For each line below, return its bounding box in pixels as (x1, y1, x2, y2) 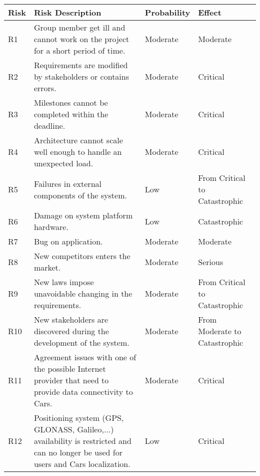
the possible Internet (33, 363, 106, 374)
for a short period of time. (33, 45, 125, 56)
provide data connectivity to (33, 386, 133, 397)
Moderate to (198, 325, 241, 337)
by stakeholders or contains (33, 71, 129, 82)
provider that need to (33, 374, 109, 386)
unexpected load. (33, 157, 93, 169)
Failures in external (33, 177, 101, 189)
